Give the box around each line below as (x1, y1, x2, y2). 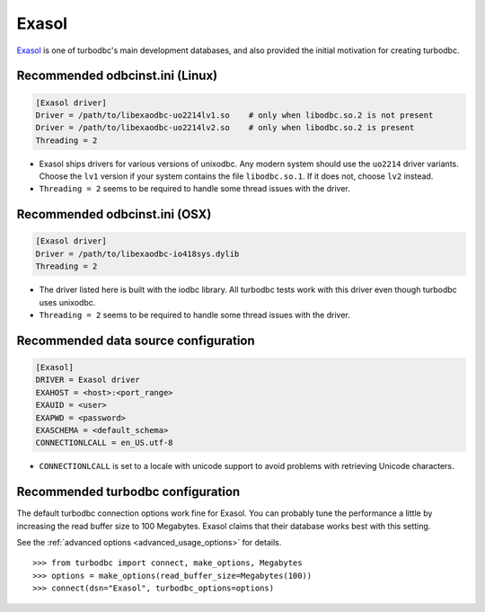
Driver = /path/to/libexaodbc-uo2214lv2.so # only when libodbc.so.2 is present (35, 122, 415, 133)
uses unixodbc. (39, 297, 96, 307)
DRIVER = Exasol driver (35, 375, 141, 386)
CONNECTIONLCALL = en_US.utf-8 (35, 438, 174, 448)
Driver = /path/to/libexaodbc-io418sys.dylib (35, 248, 240, 259)
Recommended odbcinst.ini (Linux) (16, 68, 218, 84)
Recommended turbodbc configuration (16, 484, 241, 500)
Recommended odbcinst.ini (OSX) (16, 207, 212, 222)
